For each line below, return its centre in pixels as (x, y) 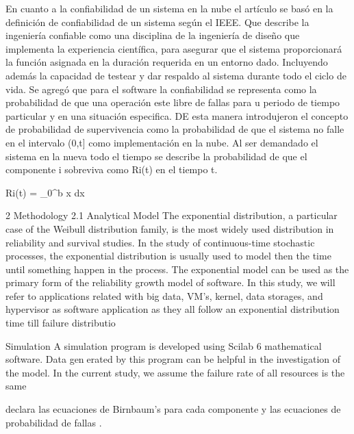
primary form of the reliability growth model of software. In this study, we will (170, 282)
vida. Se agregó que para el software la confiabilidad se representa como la (161, 89)
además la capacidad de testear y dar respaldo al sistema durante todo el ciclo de (176, 75)
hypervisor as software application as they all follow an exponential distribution (173, 309)
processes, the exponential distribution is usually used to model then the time (168, 256)
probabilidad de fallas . (54, 422)
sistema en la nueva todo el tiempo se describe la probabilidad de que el (156, 156)
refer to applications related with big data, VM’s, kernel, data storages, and (164, 295)
